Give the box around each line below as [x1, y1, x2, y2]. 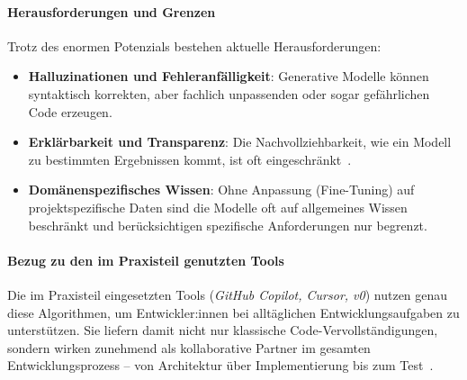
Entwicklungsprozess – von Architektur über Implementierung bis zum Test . [7, 356, 434, 375]
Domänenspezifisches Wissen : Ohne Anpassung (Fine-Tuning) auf [28, 180, 415, 199]
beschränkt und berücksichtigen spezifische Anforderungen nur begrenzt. [28, 215, 427, 234]
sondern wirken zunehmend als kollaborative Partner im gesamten [7, 338, 371, 357]
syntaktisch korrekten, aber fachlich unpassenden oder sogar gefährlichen [28, 84, 430, 103]
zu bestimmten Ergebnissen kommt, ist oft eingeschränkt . [28, 149, 352, 168]
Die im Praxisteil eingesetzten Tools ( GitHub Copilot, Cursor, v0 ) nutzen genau [7, 285, 448, 303]
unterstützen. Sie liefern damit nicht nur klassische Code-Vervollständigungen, [7, 321, 438, 339]
